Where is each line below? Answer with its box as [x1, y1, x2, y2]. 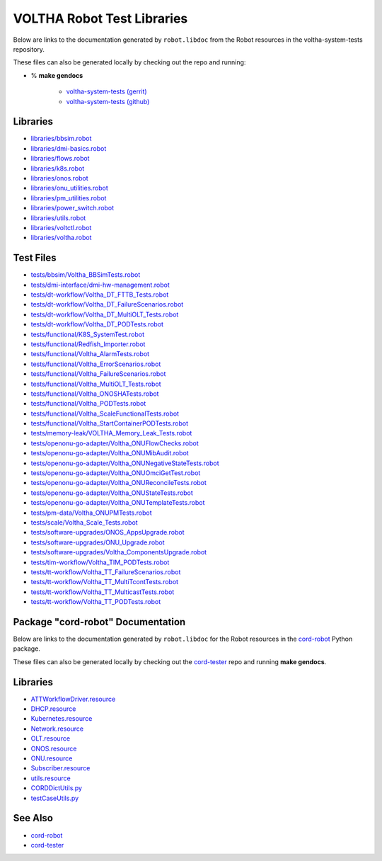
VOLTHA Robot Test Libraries [13, 11, 188, 26]
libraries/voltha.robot [30, 234, 92, 242]
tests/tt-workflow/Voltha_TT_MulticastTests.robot [30, 588, 175, 596]
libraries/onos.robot [30, 173, 88, 182]
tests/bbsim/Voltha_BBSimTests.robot [30, 270, 141, 279]
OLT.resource [30, 734, 71, 743]
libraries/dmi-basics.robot [30, 144, 107, 152]
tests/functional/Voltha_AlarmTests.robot [30, 350, 150, 358]
